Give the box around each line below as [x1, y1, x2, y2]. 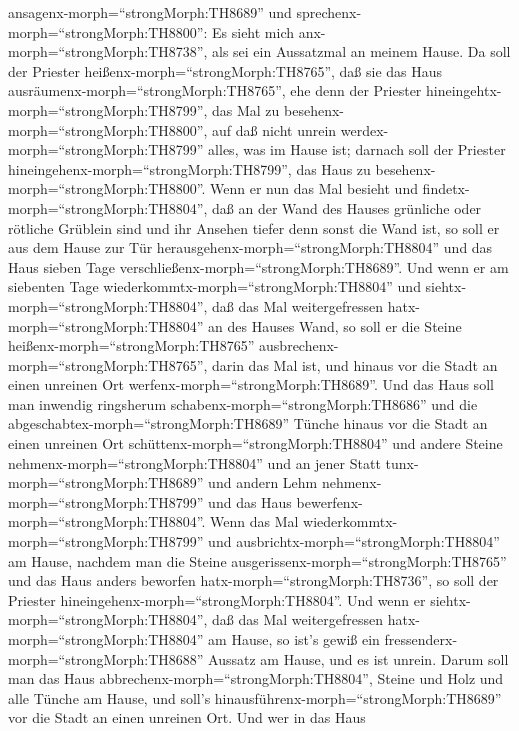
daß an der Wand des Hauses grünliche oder [212, 197, 482, 218]
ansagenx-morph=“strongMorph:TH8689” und [8, 2, 292, 22]
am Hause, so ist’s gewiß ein [208, 629, 380, 649]
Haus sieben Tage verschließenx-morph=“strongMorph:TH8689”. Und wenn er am [8, 256, 509, 277]
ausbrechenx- [259, 335, 339, 356]
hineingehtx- [426, 80, 502, 101]
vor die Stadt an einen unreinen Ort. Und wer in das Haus [8, 707, 366, 728]
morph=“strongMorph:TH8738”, [8, 41, 208, 62]
